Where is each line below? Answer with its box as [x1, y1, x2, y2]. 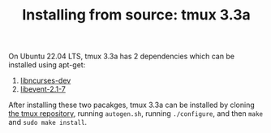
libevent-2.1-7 [19, 84, 67, 94]
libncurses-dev [19, 75, 71, 86]
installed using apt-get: [8, 60, 86, 70]
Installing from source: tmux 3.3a [21, 6, 252, 24]
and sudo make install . [8, 118, 88, 127]
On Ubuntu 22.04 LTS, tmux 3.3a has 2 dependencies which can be [8, 51, 235, 62]
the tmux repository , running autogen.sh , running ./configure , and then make [8, 109, 264, 118]
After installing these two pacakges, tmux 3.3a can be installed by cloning [8, 100, 256, 110]
